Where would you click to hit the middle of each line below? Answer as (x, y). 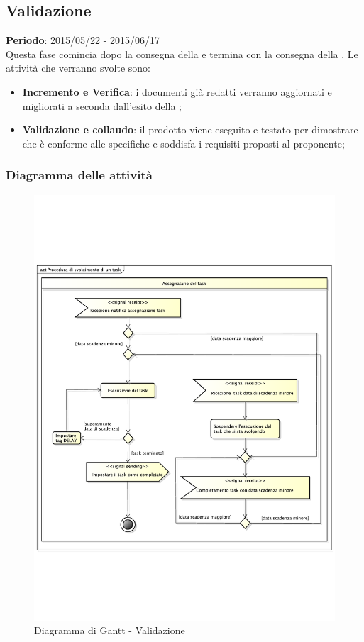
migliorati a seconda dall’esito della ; (102, 105)
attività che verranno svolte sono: (78, 68)
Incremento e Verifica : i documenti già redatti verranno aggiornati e (177, 91)
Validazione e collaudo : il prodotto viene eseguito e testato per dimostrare (190, 129)
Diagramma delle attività (79, 175)
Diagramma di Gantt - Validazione (110, 630)
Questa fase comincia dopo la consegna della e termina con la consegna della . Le (182, 54)
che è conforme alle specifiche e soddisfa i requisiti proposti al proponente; (183, 143)
